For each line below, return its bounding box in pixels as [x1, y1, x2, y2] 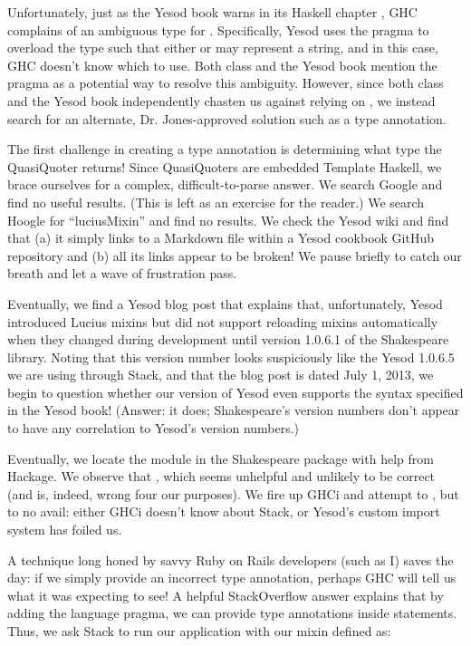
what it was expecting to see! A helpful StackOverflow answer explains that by [7, 585, 444, 604]
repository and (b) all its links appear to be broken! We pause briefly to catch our [7, 246, 462, 265]
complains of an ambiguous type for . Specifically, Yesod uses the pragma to [7, 20, 429, 39]
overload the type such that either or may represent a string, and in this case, [7, 38, 438, 57]
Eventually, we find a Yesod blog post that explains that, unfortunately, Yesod [7, 294, 443, 313]
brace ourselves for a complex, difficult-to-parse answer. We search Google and [7, 175, 443, 194]
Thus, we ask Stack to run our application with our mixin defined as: [7, 622, 391, 640]
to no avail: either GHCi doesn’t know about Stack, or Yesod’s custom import [7, 502, 440, 521]
